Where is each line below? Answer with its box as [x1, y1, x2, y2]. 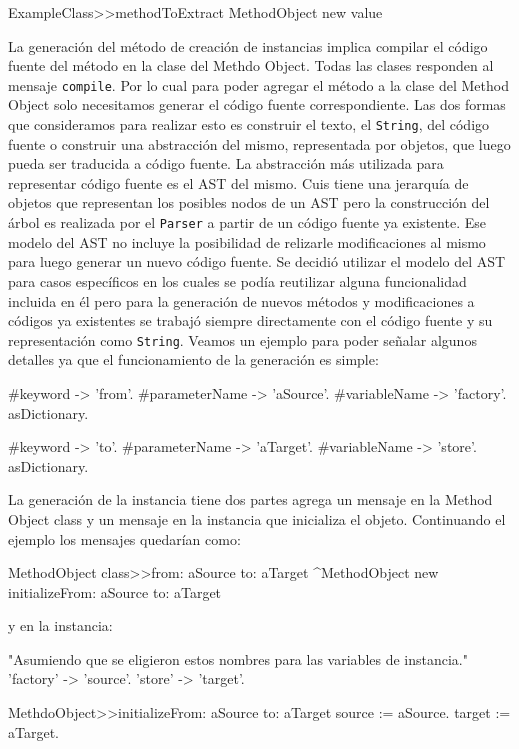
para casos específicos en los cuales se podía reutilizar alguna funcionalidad [8, 270, 467, 291]
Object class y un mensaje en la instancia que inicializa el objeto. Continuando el [8, 508, 506, 529]
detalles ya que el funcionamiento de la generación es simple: [8, 349, 379, 370]
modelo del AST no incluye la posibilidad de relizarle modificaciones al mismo [8, 231, 486, 252]
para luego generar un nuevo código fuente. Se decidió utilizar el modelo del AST [8, 251, 506, 272]
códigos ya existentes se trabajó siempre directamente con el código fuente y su [8, 310, 493, 331]
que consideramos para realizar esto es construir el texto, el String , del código [8, 114, 490, 135]
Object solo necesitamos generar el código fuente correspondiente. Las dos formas [8, 94, 506, 115]
